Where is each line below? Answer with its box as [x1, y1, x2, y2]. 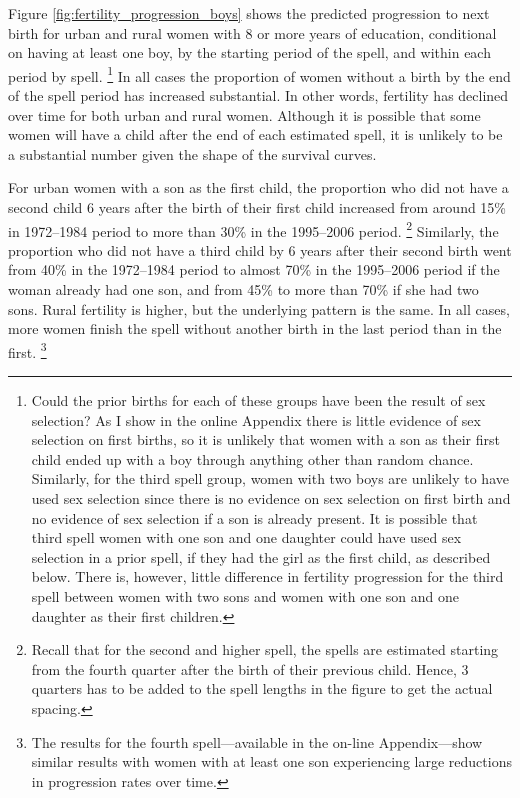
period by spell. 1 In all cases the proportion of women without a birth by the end [8, 62, 511, 86]
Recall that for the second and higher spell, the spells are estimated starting [31, 639, 499, 660]
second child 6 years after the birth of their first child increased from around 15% [8, 197, 507, 217]
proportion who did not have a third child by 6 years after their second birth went [8, 239, 512, 260]
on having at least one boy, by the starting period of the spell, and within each [8, 42, 491, 63]
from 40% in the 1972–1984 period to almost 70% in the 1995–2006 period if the [8, 259, 500, 280]
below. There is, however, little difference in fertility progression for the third [31, 566, 504, 587]
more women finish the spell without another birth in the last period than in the [8, 318, 502, 339]
